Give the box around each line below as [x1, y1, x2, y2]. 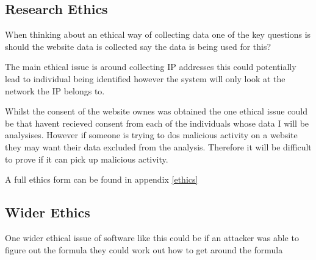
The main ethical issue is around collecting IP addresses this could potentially [5, 60, 296, 73]
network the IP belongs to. [5, 84, 105, 97]
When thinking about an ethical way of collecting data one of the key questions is [5, 28, 311, 41]
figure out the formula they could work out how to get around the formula [5, 243, 283, 256]
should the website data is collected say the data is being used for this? [5, 40, 271, 52]
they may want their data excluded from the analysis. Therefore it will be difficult [5, 140, 312, 153]
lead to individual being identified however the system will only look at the [5, 72, 285, 85]
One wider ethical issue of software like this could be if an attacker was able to [5, 231, 299, 244]
